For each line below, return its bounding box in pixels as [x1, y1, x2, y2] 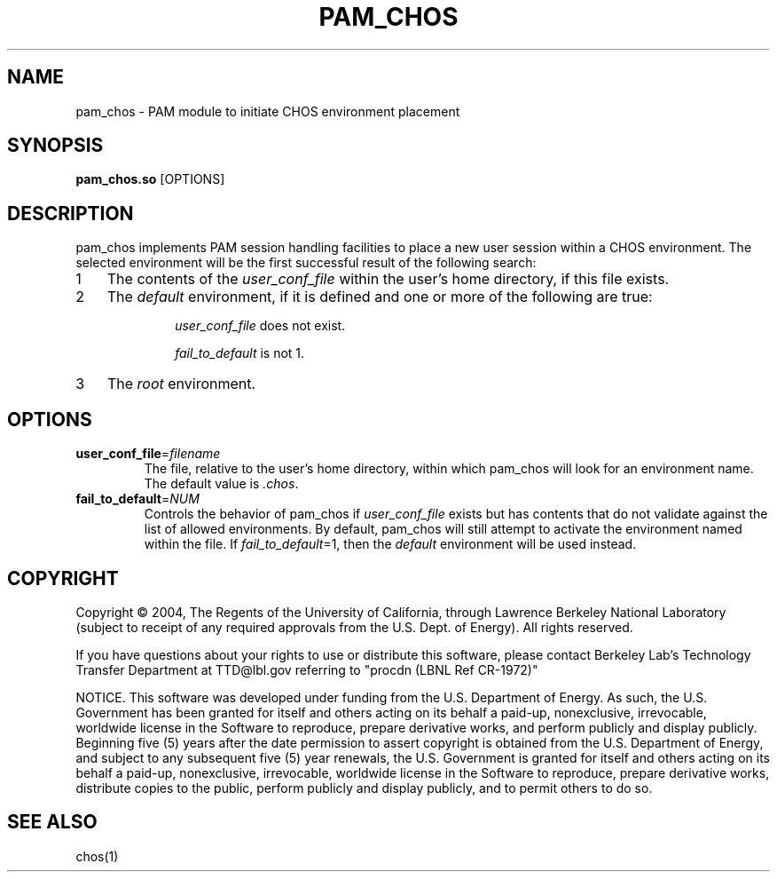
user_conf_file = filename [75, 446, 221, 462]
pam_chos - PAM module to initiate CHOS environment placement [75, 103, 460, 119]
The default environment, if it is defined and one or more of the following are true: [106, 288, 653, 306]
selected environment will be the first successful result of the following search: [75, 255, 537, 271]
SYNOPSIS [7, 134, 104, 157]
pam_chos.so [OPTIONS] [75, 171, 225, 187]
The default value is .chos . [144, 476, 299, 492]
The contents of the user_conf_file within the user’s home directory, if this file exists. [106, 270, 670, 289]
